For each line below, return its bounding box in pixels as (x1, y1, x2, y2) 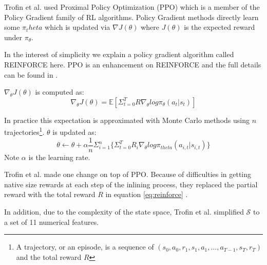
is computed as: (35, 86, 84, 97)
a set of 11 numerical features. (4, 216, 99, 227)
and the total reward (16, 251, 82, 262)
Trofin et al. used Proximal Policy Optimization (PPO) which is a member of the (4, 2, 260, 12)
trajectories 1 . (4, 125, 45, 137)
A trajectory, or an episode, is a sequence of (16, 241, 154, 252)
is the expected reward (184, 22, 255, 32)
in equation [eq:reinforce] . (105, 189, 188, 200)
